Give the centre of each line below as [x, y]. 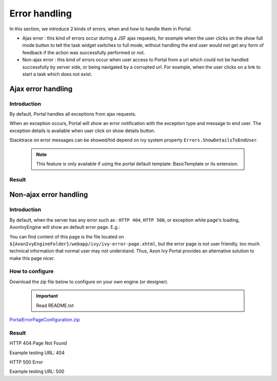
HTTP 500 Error [26, 362]
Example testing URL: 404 [37, 353]
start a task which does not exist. [57, 74]
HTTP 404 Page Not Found [38, 343]
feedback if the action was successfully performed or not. [84, 52]
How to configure [32, 271]
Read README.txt [55, 305]
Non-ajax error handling [49, 195]
